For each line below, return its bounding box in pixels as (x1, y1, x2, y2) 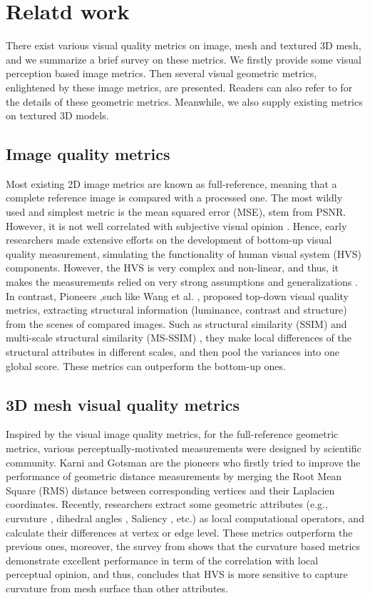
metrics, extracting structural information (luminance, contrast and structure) (6, 302, 347, 317)
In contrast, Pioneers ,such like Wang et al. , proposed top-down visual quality (6, 288, 349, 303)
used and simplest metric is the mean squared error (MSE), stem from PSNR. (6, 204, 346, 219)
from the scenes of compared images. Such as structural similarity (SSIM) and (6, 316, 347, 331)
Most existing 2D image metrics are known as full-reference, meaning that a (6, 176, 337, 191)
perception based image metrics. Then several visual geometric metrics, (6, 66, 317, 81)
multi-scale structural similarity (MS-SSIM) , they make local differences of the (6, 330, 352, 345)
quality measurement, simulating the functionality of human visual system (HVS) (6, 246, 361, 261)
